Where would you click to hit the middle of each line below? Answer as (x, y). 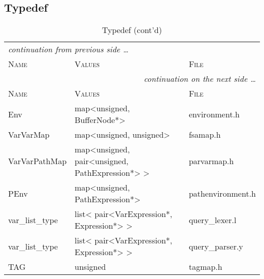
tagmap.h (205, 267)
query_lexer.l (212, 220)
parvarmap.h (211, 161)
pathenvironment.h (222, 193)
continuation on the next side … (200, 79)
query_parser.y (216, 246)
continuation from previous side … (69, 49)
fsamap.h (205, 135)
